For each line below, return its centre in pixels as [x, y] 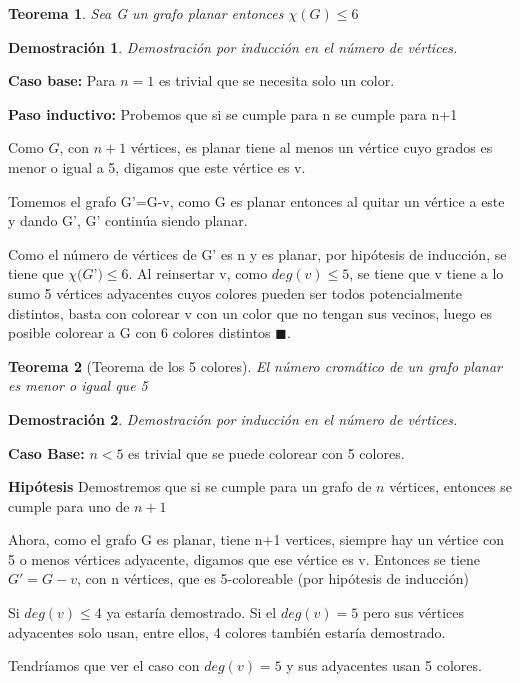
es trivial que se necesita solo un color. [276, 80]
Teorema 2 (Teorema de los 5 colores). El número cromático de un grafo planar [255, 365]
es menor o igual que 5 [78, 385]
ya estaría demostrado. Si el [191, 612]
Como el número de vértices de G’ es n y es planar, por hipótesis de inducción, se [257, 253]
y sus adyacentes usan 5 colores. [384, 665]
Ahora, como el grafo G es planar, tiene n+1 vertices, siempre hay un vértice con [256, 539]
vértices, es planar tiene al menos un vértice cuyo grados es [311, 147]
